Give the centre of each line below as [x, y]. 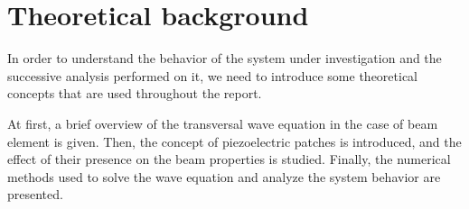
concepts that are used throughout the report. [135, 93]
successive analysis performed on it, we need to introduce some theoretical [213, 75]
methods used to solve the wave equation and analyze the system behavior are [224, 176]
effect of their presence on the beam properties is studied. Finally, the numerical [229, 159]
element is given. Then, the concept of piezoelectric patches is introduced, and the [234, 141]
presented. [35, 194]
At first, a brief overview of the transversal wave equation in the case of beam [223, 123]
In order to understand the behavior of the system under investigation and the [225, 58]
